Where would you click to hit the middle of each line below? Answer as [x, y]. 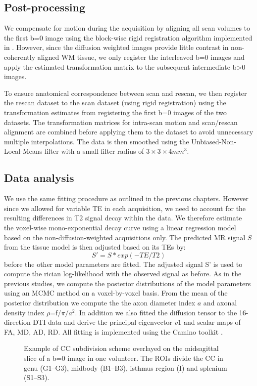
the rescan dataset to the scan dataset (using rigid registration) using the [115, 103]
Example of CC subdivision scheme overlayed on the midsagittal [121, 348]
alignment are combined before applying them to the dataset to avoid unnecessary [129, 132]
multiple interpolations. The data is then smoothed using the [97, 141]
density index [24, 312]
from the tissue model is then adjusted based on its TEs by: [95, 247]
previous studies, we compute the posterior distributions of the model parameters [128, 283]
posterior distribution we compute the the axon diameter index [100, 303]
